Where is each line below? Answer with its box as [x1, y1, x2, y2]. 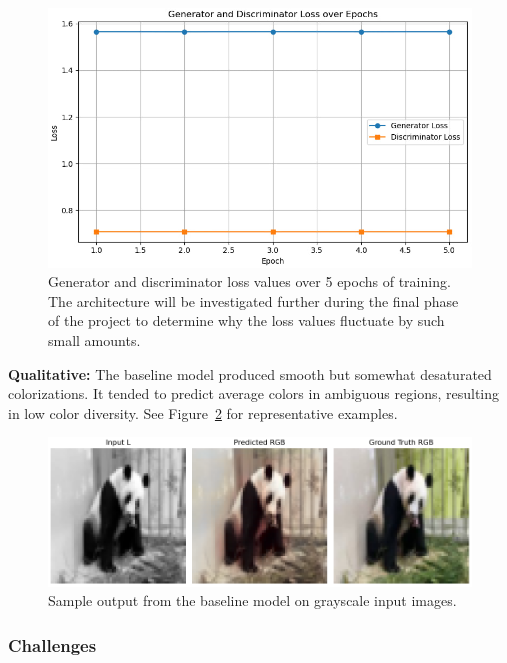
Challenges [8, 632, 97, 657]
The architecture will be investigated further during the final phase [48, 290, 459, 311]
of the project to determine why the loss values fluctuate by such [48, 310, 445, 331]
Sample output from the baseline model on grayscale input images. [48, 590, 457, 611]
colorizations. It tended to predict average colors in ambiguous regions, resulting [8, 383, 500, 404]
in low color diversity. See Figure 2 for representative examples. [8, 402, 398, 423]
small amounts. [48, 329, 141, 350]
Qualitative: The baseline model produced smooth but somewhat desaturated [8, 363, 492, 384]
